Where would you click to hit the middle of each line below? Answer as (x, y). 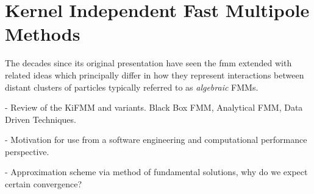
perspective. (27, 151)
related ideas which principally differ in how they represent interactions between (155, 74)
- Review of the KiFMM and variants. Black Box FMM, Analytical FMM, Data (154, 107)
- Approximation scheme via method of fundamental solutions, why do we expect (156, 172)
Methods (43, 34)
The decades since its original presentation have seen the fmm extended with (148, 63)
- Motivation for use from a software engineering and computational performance (156, 140)
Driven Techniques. (41, 119)
